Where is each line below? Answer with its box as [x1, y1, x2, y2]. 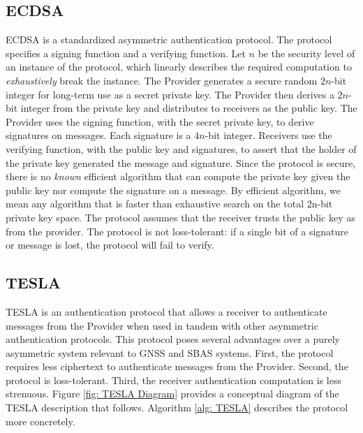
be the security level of [258, 45, 355, 60]
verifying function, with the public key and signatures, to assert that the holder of [6, 141, 357, 156]
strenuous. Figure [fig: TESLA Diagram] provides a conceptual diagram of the [6, 386, 339, 401]
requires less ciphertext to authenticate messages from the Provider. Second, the [6, 359, 348, 374]
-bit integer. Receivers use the [205, 128, 332, 142]
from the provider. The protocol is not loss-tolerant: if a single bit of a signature [6, 223, 349, 238]
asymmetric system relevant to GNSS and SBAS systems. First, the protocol [6, 345, 334, 360]
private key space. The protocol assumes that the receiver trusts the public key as [6, 210, 355, 224]
